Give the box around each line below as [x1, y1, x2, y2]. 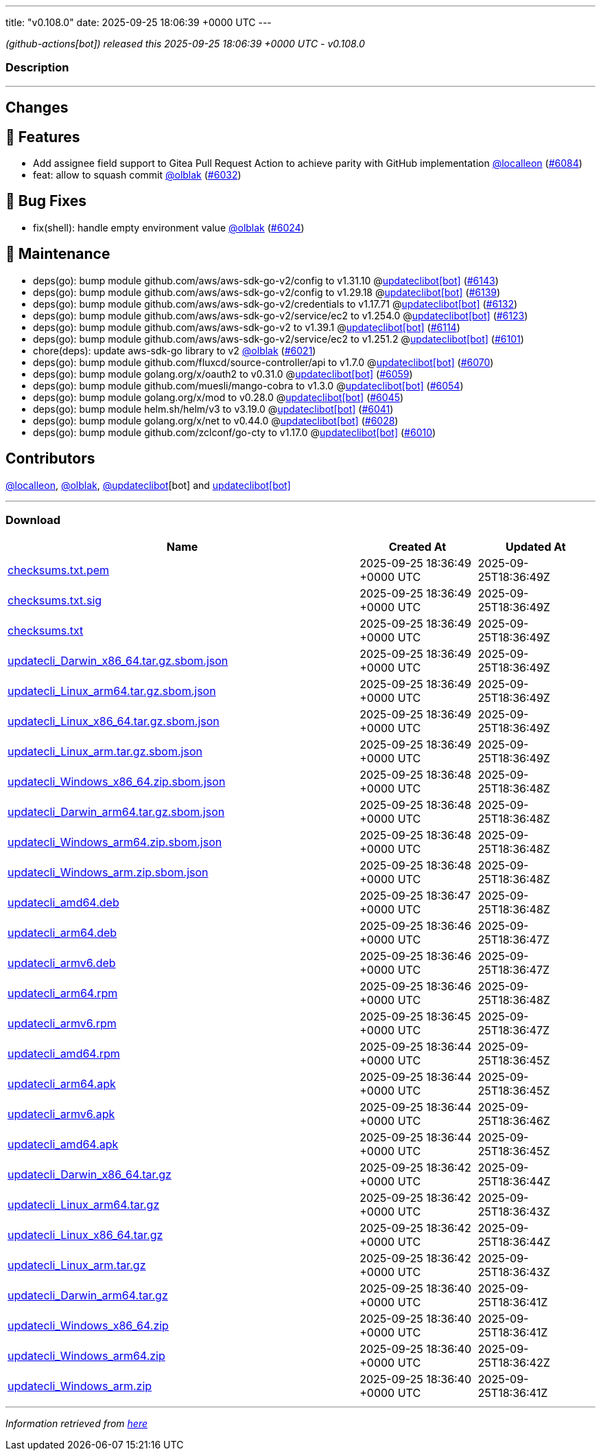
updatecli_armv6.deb [8, 956, 116, 970]
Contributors [5, 450, 95, 468]
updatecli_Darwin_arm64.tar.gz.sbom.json [8, 805, 225, 819]
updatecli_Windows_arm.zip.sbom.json [8, 865, 209, 880]
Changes [5, 99, 69, 117]
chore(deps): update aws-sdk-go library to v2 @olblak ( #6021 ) [33, 344, 316, 356]
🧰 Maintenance [5, 245, 110, 263]
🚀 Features [5, 128, 80, 146]
